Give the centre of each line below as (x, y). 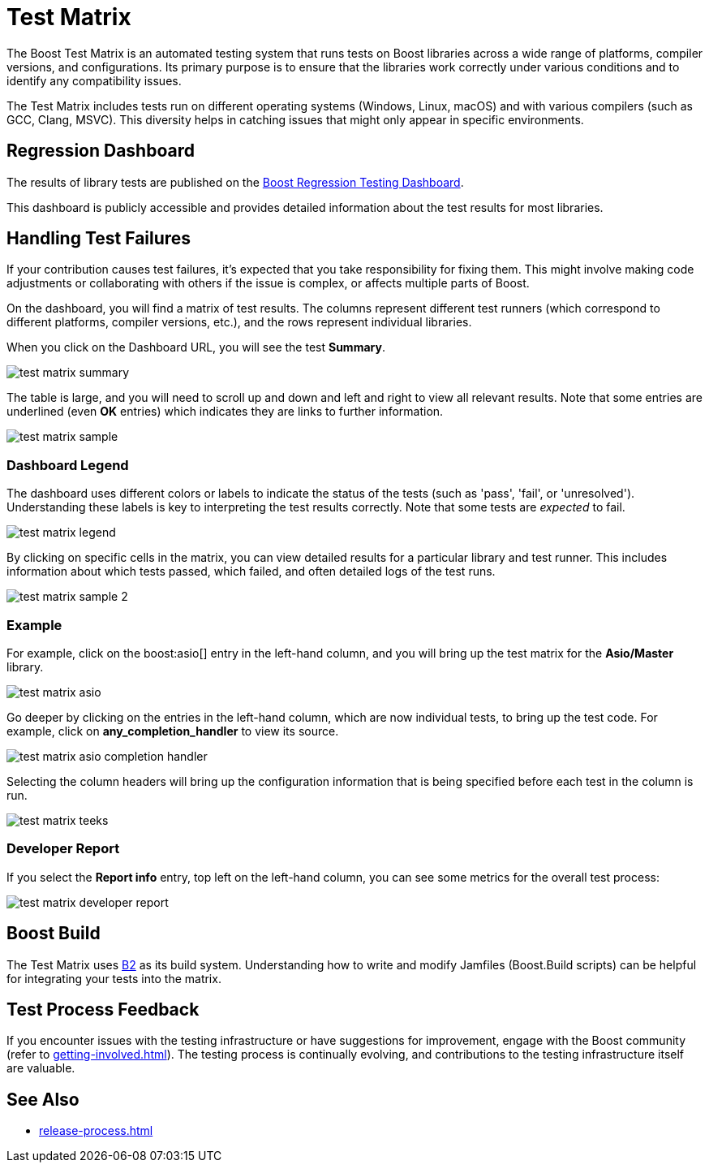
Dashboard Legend (68, 465)
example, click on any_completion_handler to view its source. (173, 731)
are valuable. (41, 1068)
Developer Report (63, 849)
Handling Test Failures (99, 239)
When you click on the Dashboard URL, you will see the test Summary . (196, 347)
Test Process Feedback (103, 1009)
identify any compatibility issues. (94, 80)
